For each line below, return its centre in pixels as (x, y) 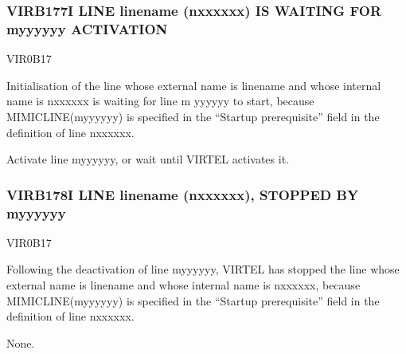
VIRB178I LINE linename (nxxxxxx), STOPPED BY (183, 194)
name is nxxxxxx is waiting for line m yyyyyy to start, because (160, 101)
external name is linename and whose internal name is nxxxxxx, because (183, 285)
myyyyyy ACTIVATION (87, 28)
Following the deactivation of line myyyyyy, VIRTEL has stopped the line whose (203, 269)
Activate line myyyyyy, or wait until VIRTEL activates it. (148, 159)
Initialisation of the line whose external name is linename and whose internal (194, 85)
